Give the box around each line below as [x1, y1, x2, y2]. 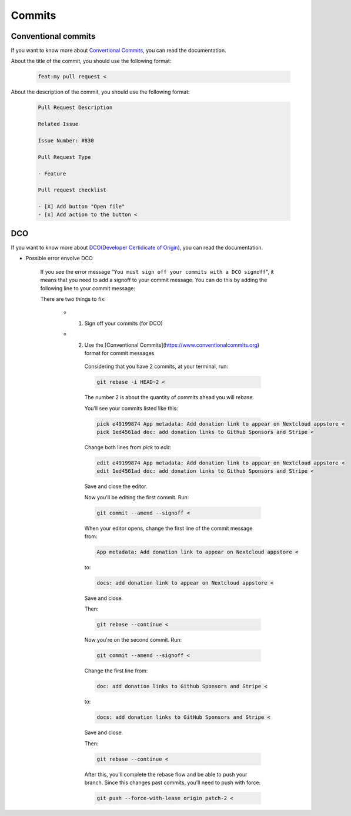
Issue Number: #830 [38, 137, 94, 144]
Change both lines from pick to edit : [84, 444, 172, 450]
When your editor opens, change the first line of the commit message [84, 525, 253, 532]
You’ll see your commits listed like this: [84, 404, 179, 412]
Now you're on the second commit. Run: [84, 636, 182, 643]
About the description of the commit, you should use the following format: [11, 88, 190, 95]
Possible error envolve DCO [25, 255, 93, 262]
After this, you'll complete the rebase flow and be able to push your [84, 771, 248, 778]
